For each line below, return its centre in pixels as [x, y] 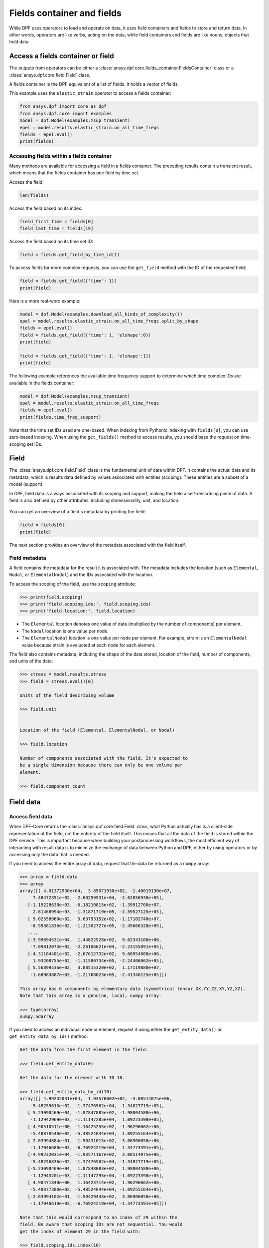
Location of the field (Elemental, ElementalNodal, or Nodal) [97, 730]
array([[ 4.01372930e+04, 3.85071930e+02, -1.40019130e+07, [96, 891]
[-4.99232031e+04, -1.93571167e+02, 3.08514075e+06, [95, 1155]
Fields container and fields [66, 13]
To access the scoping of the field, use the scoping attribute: [73, 584]
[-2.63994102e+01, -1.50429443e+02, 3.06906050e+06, [95, 1196]
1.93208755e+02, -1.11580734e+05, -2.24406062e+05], [98, 960]
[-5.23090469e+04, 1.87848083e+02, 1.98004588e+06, [95, 1169]
